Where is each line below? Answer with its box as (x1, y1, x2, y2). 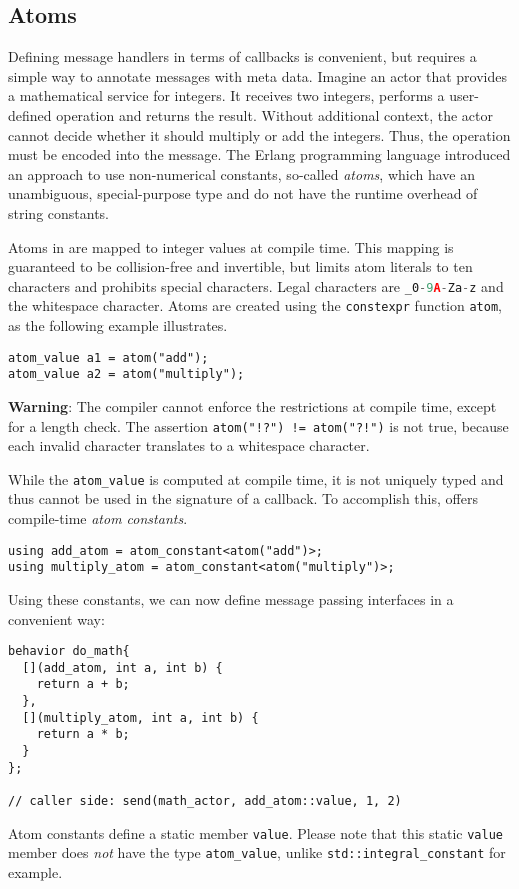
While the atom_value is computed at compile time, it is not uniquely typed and (8, 468, 504, 489)
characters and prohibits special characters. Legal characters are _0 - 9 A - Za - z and (8, 275, 504, 296)
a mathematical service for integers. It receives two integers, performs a (8, 85, 445, 106)
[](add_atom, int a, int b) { (22, 660, 223, 675)
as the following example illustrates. (8, 315, 228, 336)
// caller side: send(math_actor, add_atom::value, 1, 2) (8, 794, 402, 809)
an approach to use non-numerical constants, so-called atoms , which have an (8, 163, 476, 184)
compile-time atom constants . (8, 508, 188, 529)
